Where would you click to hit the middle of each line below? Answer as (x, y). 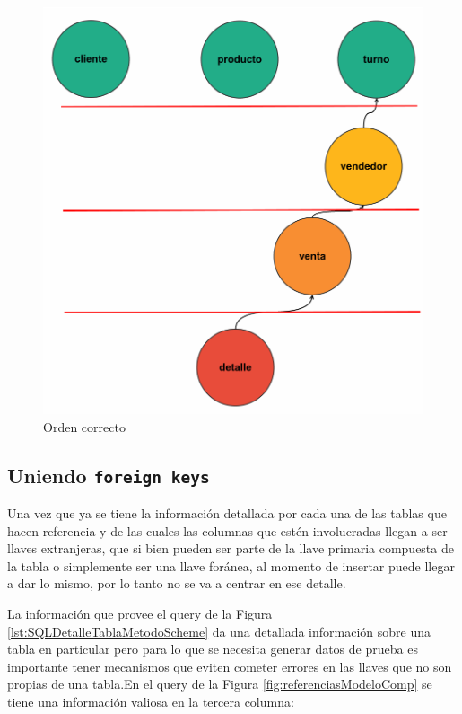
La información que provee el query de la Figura (140, 613)
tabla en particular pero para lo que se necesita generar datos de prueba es (213, 649)
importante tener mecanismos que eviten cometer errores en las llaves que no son (230, 666)
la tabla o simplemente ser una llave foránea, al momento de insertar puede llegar (231, 565)
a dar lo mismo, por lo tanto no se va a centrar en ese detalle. (177, 583)
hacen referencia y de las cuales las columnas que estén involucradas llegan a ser (227, 530)
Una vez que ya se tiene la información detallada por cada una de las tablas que (227, 513)
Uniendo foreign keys (109, 475)
